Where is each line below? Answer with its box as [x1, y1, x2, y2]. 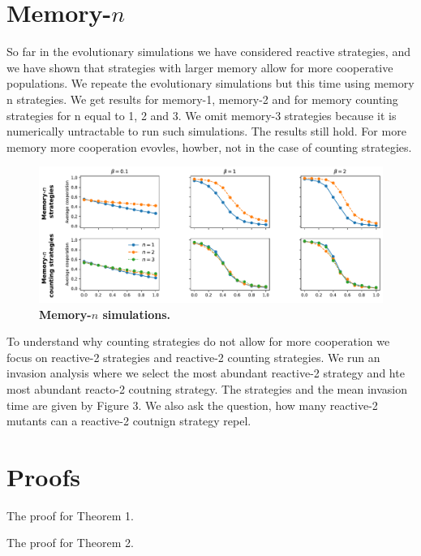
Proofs [6, 459, 80, 493]
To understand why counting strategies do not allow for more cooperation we [6, 333, 390, 350]
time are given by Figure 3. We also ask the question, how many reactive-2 [6, 396, 378, 413]
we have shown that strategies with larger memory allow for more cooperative [6, 58, 393, 75]
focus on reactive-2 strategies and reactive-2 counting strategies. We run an [6, 348, 380, 365]
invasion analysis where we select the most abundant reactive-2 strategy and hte [6, 364, 405, 381]
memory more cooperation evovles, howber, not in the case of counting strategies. [6, 138, 412, 155]
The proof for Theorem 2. [6, 534, 134, 551]
